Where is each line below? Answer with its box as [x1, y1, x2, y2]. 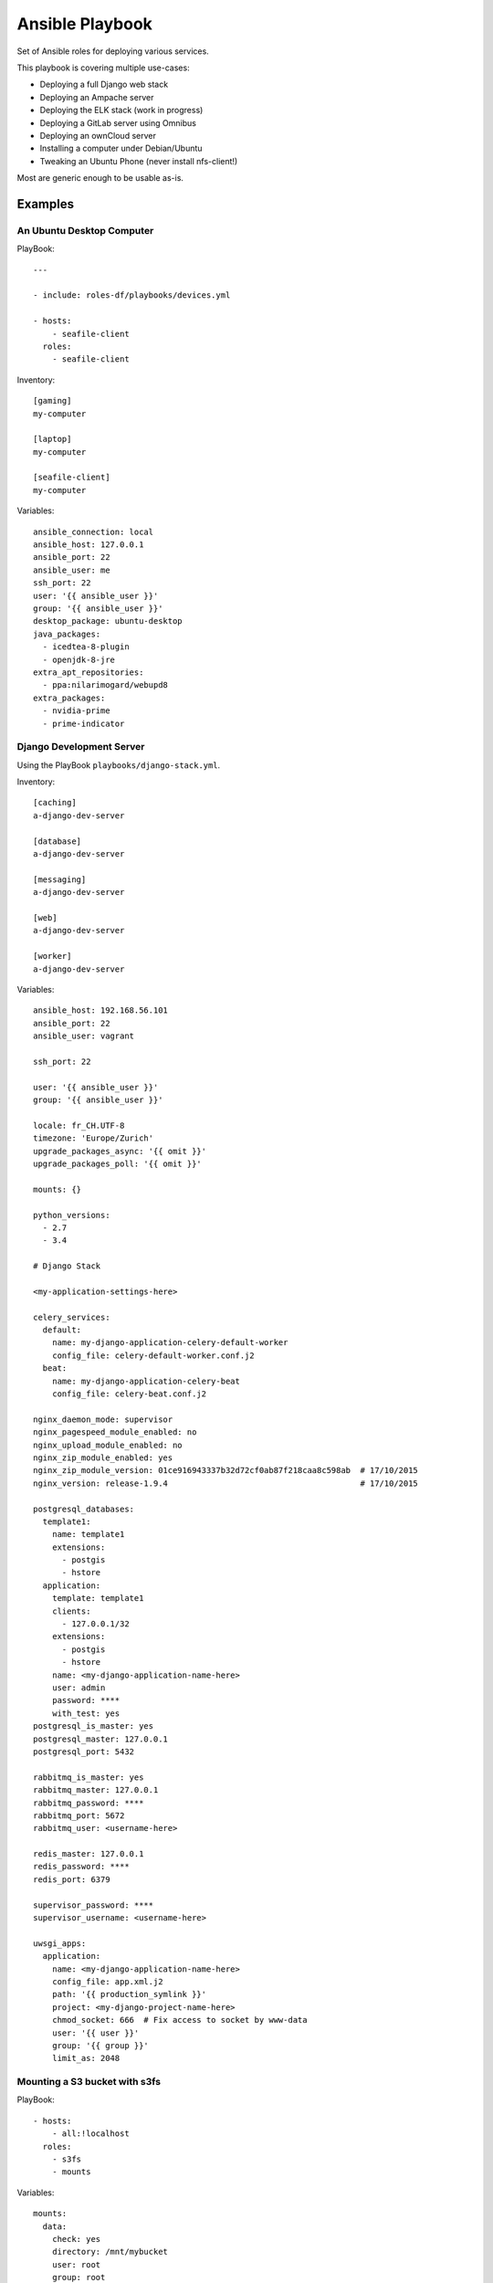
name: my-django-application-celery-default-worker [51, 1338, 288, 1348]
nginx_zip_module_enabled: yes [33, 1452, 173, 1463]
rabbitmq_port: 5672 [33, 1810, 125, 1821]
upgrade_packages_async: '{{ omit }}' [33, 1146, 207, 1156]
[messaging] [33, 874, 87, 885]
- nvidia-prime [42, 706, 110, 716]
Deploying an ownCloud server [39, 130, 157, 141]
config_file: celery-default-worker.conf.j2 [51, 1350, 255, 1361]
